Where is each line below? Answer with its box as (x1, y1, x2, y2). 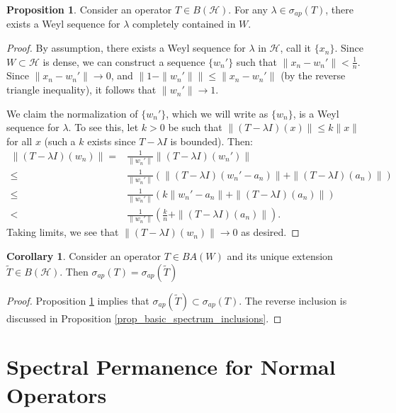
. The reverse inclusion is (239, 293, 347, 307)
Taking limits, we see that (6, 225, 119, 239)
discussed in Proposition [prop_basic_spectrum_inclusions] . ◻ (6, 310, 282, 325)
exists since (87, 133, 136, 148)
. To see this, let (68, 120, 139, 135)
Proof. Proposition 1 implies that (6, 293, 149, 307)
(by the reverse (281, 68, 346, 83)
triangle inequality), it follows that (6, 82, 157, 97)
